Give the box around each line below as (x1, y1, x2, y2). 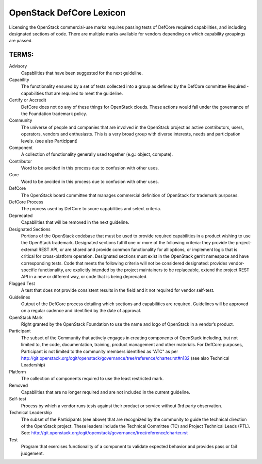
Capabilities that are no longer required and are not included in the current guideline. (21, 389, 190, 395)
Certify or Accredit (9, 97, 46, 103)
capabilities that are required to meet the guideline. (21, 90, 123, 96)
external (21, 247, 38, 252)
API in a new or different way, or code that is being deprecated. (21, 274, 147, 280)
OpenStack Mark (9, 315, 43, 320)
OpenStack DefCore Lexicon (9, 7, 126, 18)
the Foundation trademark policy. (21, 111, 87, 116)
